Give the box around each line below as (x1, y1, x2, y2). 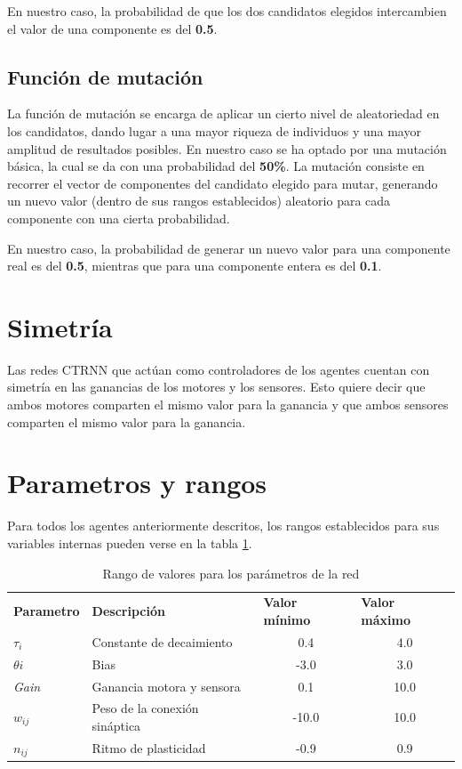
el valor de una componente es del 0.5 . (7, 19, 218, 37)
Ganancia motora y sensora (92, 676, 241, 695)
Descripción (92, 602, 165, 620)
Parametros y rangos (7, 465, 267, 501)
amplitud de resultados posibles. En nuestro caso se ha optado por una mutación (7, 139, 447, 158)
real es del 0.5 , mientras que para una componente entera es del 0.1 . (7, 256, 382, 275)
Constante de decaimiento (92, 632, 233, 651)
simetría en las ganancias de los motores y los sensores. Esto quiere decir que (7, 377, 426, 396)
